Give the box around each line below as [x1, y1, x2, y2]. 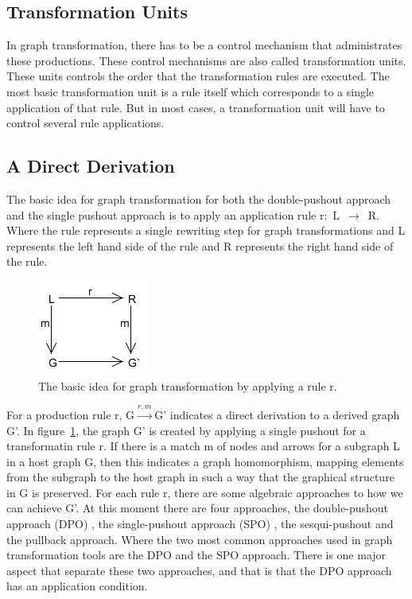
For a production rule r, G [6, 406, 135, 422]
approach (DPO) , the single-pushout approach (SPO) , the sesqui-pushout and [6, 515, 394, 532]
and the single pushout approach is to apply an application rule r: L [6, 206, 340, 223]
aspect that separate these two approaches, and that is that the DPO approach [6, 562, 392, 578]
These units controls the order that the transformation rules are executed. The [6, 68, 390, 84]
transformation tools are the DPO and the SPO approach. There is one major [6, 546, 387, 563]
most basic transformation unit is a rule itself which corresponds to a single [6, 83, 375, 99]
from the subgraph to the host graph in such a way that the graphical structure [6, 469, 395, 485]
